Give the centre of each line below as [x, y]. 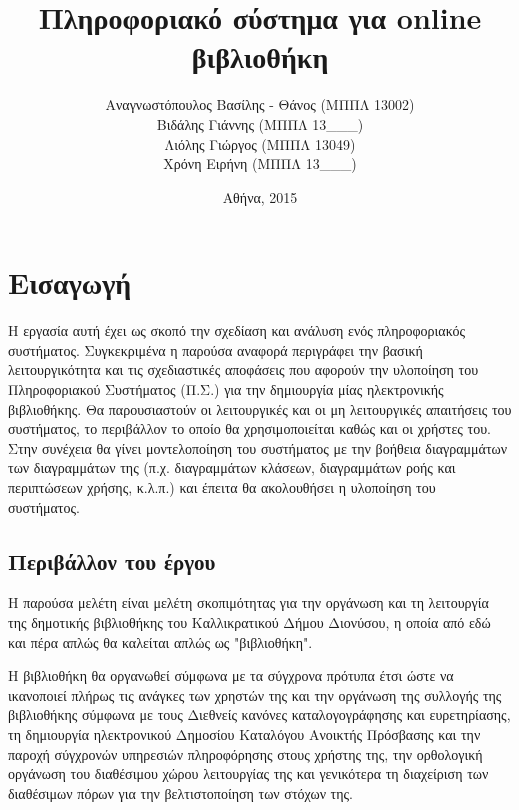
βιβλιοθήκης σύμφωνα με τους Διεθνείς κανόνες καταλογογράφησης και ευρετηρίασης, [259, 714]
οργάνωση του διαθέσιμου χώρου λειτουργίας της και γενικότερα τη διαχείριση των [248, 773]
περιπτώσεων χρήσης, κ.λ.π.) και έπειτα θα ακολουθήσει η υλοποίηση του [222, 486]
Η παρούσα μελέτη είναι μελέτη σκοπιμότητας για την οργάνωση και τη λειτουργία [248, 602]
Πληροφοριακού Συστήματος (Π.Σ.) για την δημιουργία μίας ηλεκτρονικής [226, 389]
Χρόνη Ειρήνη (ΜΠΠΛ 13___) [260, 163]
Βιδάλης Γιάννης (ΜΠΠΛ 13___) [260, 123]
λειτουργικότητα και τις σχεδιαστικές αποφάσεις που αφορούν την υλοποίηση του [243, 369]
